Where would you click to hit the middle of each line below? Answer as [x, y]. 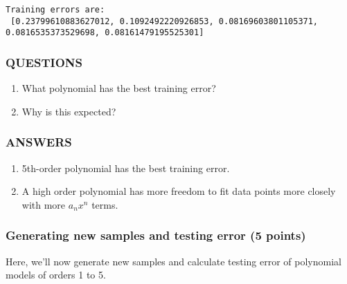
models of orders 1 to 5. [56, 275]
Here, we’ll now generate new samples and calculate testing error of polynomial [173, 261]
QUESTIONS [44, 62]
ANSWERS [39, 142]
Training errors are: [55, 10]
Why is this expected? [69, 111]
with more [44, 204]
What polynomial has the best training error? [119, 88]
